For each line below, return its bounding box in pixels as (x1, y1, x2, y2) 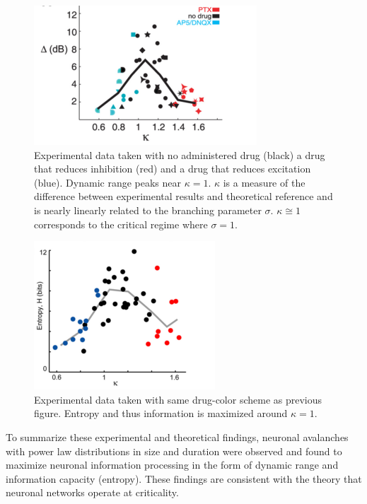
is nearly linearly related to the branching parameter (34, 202, 262, 217)
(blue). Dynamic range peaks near (34, 175, 182, 189)
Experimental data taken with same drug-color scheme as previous (34, 392, 322, 406)
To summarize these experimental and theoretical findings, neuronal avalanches (6, 429, 349, 444)
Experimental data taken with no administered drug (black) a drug (34, 147, 325, 162)
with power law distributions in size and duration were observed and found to (6, 443, 342, 458)
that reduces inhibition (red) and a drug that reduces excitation (34, 161, 311, 176)
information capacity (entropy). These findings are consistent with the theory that (6, 471, 362, 486)
